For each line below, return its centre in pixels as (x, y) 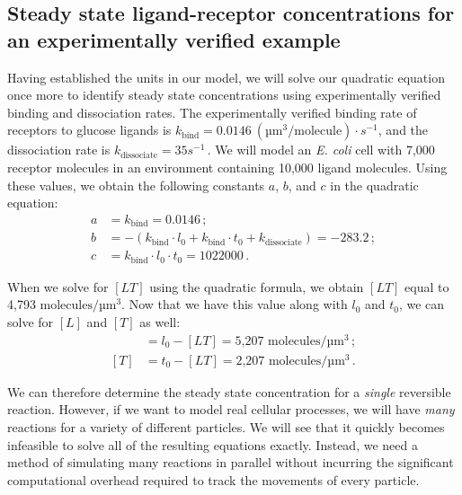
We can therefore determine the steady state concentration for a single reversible (229, 391)
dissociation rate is (59, 150)
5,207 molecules (278, 341)
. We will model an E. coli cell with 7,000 (321, 150)
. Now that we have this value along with (235, 304)
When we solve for (58, 286)
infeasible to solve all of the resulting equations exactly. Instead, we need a (213, 444)
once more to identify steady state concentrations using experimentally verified (224, 95)
